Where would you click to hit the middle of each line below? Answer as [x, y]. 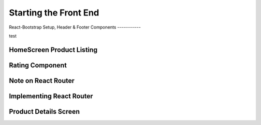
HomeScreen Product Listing [53, 50]
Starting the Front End [54, 13]
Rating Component [38, 65]
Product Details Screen [44, 111]
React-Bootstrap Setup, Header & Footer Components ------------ [75, 27]
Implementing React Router [51, 96]
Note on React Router [42, 81]
